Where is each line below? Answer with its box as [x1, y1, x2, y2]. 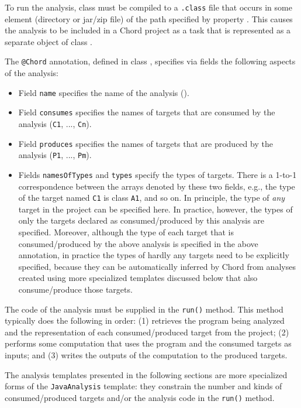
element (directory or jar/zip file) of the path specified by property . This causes [5, 12, 293, 25]
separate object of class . [5, 35, 92, 47]
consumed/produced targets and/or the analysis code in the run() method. [5, 391, 275, 403]
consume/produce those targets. [18, 283, 133, 296]
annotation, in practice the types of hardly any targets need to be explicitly [18, 249, 289, 261]
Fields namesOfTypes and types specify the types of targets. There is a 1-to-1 [18, 168, 297, 180]
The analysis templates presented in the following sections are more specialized [5, 368, 288, 380]
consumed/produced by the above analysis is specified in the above [18, 237, 258, 249]
